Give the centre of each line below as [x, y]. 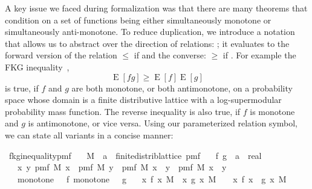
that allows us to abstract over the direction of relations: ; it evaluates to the [147, 43]
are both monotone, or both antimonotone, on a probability [182, 88]
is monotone [272, 111]
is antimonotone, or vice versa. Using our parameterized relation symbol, [163, 123]
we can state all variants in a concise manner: [89, 135]
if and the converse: [170, 55]
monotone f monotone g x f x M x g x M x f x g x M [152, 178]
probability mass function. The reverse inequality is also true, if [123, 111]
